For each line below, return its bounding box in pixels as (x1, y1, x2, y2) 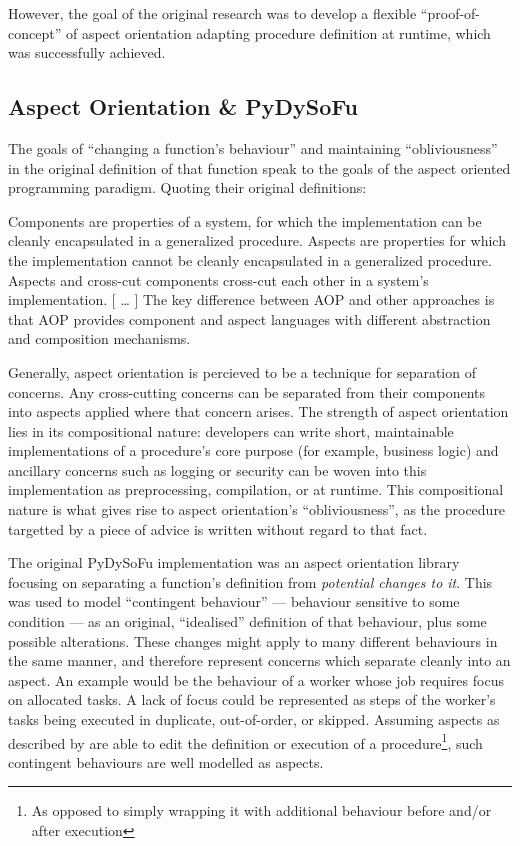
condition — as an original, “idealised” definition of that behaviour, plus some (8, 611, 487, 632)
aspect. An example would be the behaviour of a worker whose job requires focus (8, 669, 504, 690)
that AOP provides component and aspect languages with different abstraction (8, 308, 491, 329)
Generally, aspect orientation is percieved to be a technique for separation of (8, 361, 476, 382)
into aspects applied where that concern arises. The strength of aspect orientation (8, 401, 509, 422)
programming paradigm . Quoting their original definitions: (8, 177, 367, 198)
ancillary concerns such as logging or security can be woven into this (8, 459, 427, 480)
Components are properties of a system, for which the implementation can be (8, 210, 482, 231)
